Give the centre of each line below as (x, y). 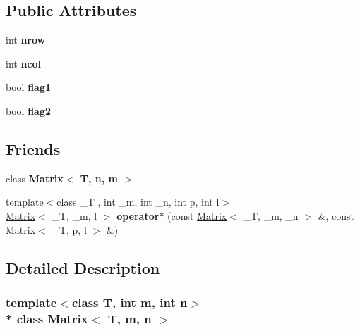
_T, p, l (69, 229)
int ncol (24, 63)
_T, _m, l (74, 215)
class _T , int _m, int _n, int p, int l (138, 202)
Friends (33, 148)
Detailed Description (83, 267)
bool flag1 (28, 87)
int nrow (26, 40)
